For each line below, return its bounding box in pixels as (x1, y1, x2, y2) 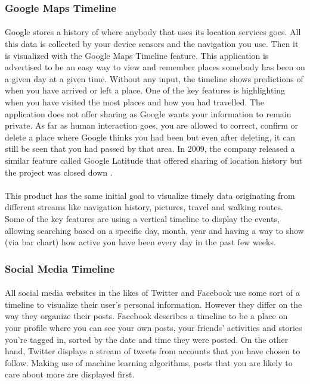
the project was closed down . (5, 166, 113, 178)
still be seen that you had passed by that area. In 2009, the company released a (5, 142, 295, 155)
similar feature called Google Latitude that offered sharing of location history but (5, 154, 303, 166)
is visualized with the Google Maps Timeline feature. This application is (5, 49, 269, 61)
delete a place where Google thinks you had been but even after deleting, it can (5, 130, 296, 143)
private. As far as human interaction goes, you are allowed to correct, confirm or (5, 119, 299, 132)
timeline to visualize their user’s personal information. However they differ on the (5, 298, 302, 310)
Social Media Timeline (5, 261, 115, 276)
